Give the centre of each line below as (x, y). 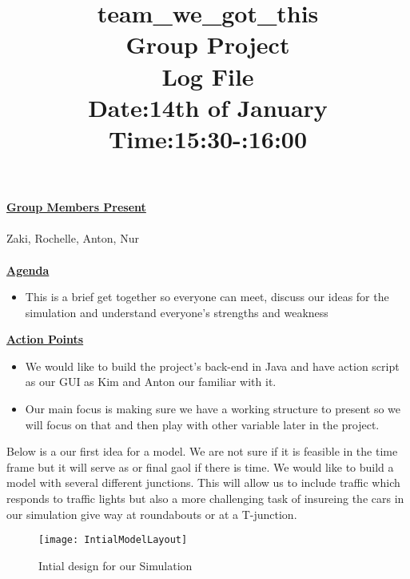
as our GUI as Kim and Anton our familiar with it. (151, 382)
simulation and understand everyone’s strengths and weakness (177, 312)
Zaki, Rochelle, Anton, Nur (73, 238)
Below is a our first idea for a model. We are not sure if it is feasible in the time (202, 451)
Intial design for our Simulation (115, 565)
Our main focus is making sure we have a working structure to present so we (213, 409)
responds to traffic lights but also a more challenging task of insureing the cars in (205, 499)
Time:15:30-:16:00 (208, 138)
